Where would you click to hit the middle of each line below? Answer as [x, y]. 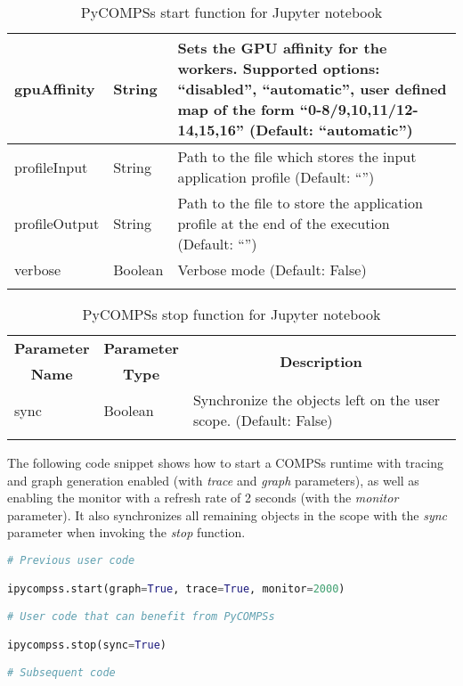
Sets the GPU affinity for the [282, 48]
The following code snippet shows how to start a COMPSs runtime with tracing [225, 462]
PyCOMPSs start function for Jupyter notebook [231, 12]
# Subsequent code [61, 673]
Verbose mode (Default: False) [272, 269]
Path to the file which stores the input [297, 156]
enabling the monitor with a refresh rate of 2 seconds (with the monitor [203, 498]
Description [321, 361]
